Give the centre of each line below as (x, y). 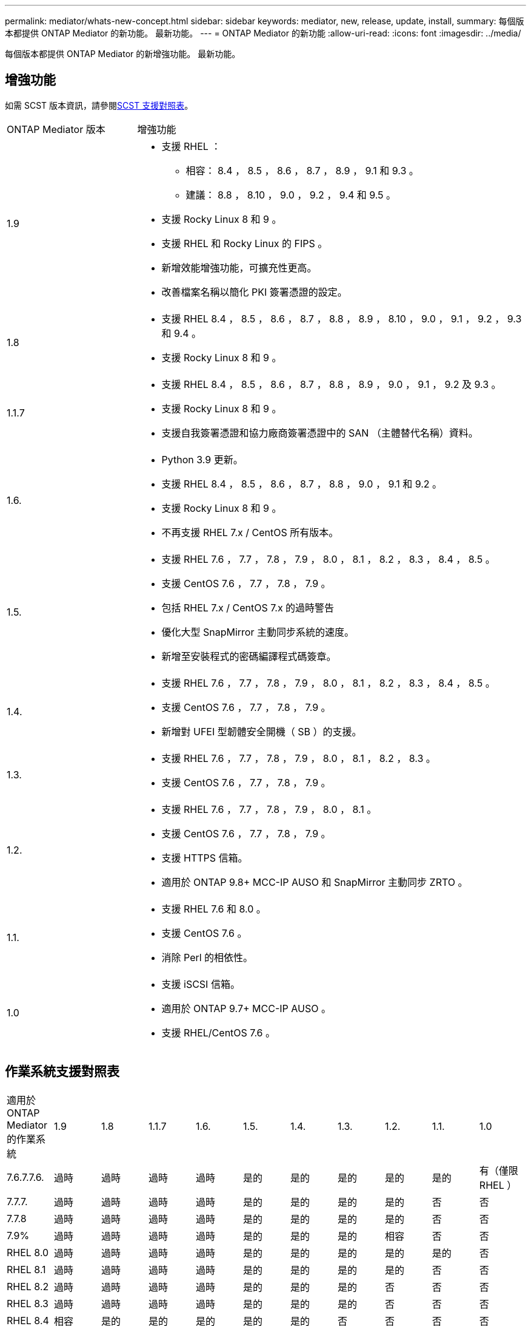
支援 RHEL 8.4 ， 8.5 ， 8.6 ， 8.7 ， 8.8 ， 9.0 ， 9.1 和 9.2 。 (302, 484)
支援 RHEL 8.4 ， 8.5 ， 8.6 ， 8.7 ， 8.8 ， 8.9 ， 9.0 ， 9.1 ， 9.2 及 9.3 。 (331, 384)
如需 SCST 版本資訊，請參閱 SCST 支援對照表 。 (99, 105)
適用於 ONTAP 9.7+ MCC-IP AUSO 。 (246, 1008)
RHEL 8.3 (28, 1303)
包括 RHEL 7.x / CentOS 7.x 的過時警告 (248, 607)
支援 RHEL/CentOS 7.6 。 (219, 1032)
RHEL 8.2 (28, 1286)
